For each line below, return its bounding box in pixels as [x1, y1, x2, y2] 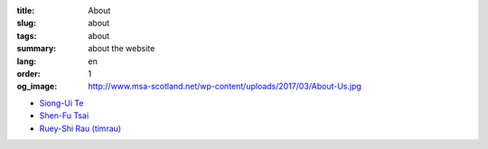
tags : [16, 30, 37, 41]
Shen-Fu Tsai [39, 110, 89, 121]
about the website [88, 43, 155, 54]
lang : [16, 55, 37, 67]
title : [16, 5, 35, 15]
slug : [16, 18, 36, 29]
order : [16, 68, 41, 79]
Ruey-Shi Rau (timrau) [39, 123, 122, 134]
